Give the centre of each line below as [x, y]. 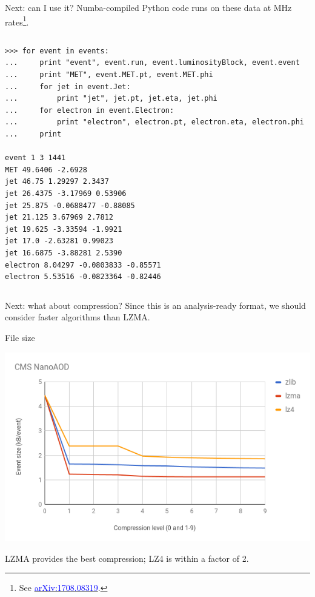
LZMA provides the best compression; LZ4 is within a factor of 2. [127, 558]
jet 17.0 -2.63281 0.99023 [59, 241]
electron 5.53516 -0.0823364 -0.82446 [83, 277]
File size [20, 337]
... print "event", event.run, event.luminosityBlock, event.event [152, 63]
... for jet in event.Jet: [68, 86]
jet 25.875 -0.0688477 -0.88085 [70, 205]
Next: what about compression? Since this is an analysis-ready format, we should [155, 305]
